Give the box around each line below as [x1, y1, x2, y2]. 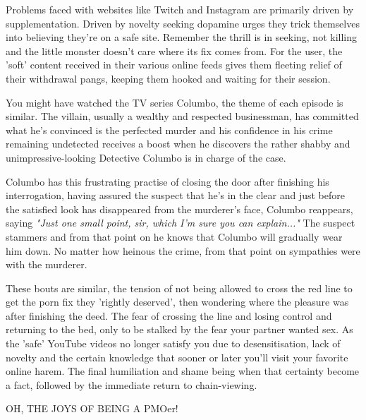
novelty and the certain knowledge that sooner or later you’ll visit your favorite [6, 349, 348, 364]
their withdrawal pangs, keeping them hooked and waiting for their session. [6, 71, 331, 85]
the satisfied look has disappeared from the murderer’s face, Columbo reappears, [6, 201, 353, 216]
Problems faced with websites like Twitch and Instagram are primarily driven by [6, 2, 354, 16]
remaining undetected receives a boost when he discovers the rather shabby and [6, 136, 350, 151]
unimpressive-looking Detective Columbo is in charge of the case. [6, 150, 286, 164]
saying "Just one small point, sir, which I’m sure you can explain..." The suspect [6, 215, 355, 230]
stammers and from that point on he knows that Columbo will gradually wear [6, 229, 343, 244]
